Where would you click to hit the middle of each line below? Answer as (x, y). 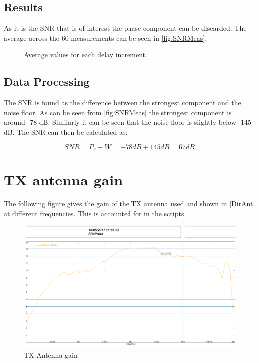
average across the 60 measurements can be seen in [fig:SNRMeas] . (106, 38)
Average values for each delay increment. (86, 55)
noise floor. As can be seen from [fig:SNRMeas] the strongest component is (118, 112)
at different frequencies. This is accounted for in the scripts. (95, 213)
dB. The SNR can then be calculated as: (66, 131)
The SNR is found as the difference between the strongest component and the (123, 102)
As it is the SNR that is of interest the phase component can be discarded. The (125, 28)
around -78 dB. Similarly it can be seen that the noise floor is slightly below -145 (128, 122)
